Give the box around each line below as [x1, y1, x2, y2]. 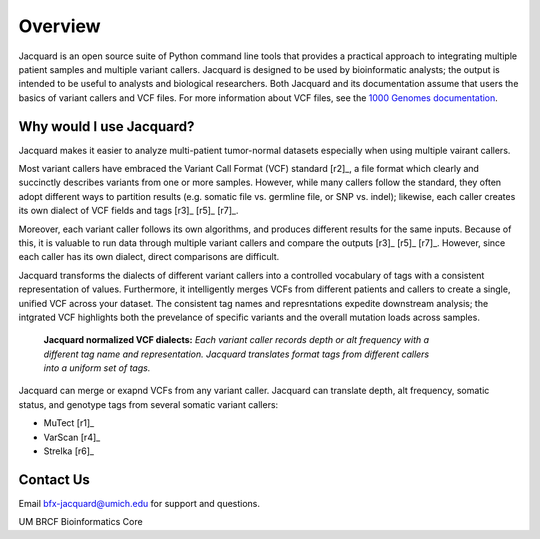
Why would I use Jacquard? [18, 118, 195, 135]
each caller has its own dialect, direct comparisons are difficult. [18, 251, 280, 263]
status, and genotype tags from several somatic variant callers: [18, 398, 279, 410]
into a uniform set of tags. [43, 362, 151, 374]
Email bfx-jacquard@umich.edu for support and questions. [18, 497, 260, 509]
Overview [18, 15, 101, 37]
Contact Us [18, 471, 90, 488]
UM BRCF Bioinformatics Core [18, 516, 144, 528]
